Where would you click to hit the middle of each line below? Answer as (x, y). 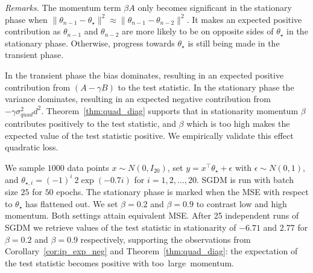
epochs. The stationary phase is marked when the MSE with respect (182, 192)
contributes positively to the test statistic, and (90, 123)
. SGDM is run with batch (245, 179)
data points (88, 167)
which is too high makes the (238, 123)
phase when (26, 19)
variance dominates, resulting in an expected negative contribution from (138, 99)
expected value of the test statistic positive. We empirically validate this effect (149, 135)
